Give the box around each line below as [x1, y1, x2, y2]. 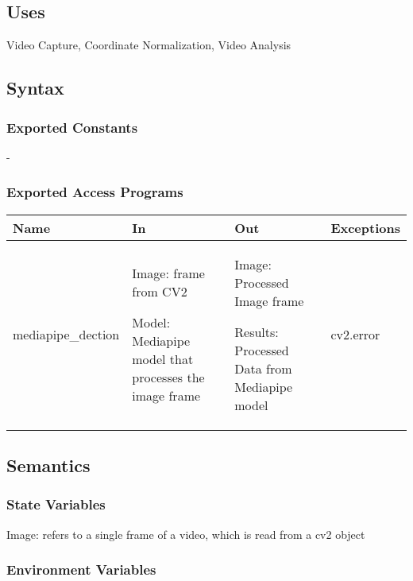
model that [132, 350, 194, 369]
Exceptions [330, 218, 400, 237]
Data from [234, 358, 292, 378]
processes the [132, 368, 205, 387]
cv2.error [330, 325, 380, 344]
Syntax [6, 76, 64, 100]
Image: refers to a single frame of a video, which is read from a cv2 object [6, 525, 365, 542]
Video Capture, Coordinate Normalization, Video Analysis [6, 37, 291, 53]
